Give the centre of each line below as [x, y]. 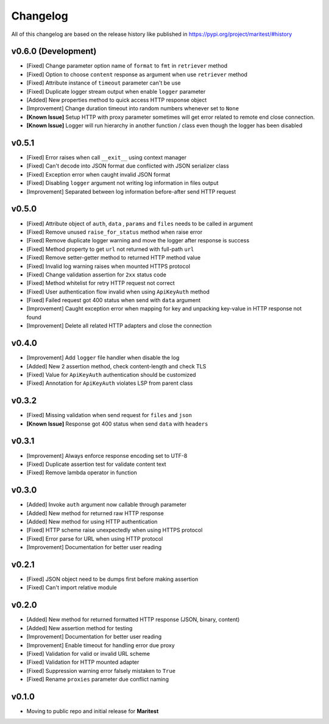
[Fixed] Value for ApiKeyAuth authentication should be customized [111, 374]
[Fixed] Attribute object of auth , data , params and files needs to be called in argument [140, 223]
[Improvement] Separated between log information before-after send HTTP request [131, 191]
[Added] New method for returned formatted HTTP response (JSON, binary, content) [133, 620]
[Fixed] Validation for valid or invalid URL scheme [88, 653]
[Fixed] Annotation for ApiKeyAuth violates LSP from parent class [110, 383]
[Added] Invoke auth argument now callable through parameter [107, 505]
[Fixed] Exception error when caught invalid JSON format [98, 174]
